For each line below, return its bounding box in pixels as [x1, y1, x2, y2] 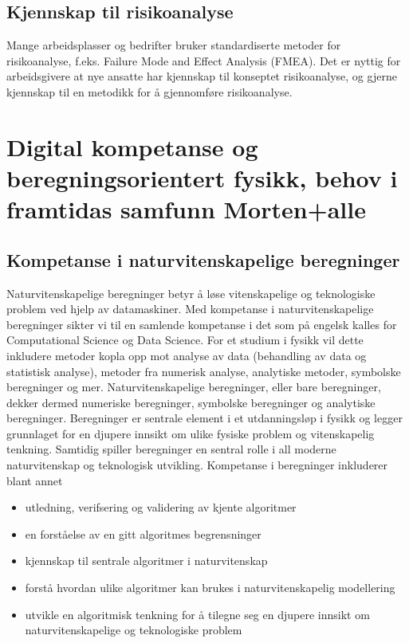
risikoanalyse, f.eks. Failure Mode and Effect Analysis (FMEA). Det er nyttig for [6, 52, 401, 69]
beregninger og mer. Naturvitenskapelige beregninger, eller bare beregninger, [6, 378, 381, 395]
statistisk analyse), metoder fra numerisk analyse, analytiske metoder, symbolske [6, 363, 401, 379]
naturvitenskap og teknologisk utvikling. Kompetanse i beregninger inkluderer [6, 457, 388, 473]
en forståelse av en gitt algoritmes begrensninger [25, 525, 262, 542]
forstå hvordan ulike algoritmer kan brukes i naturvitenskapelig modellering [25, 579, 395, 596]
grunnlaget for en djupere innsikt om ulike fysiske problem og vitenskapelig [6, 425, 375, 441]
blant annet [6, 472, 63, 488]
